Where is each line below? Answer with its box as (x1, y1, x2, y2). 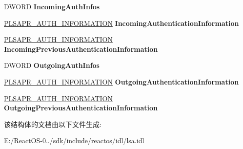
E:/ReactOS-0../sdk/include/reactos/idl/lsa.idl (4, 135, 144, 146)
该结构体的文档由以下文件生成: (4, 119, 101, 129)
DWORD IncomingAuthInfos (4, 1, 100, 11)
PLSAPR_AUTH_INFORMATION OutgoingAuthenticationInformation (4, 76, 239, 86)
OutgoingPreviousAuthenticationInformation (4, 103, 158, 113)
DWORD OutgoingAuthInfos (4, 60, 100, 70)
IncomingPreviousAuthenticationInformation (4, 43, 158, 54)
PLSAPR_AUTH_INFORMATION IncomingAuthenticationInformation (4, 18, 239, 28)
